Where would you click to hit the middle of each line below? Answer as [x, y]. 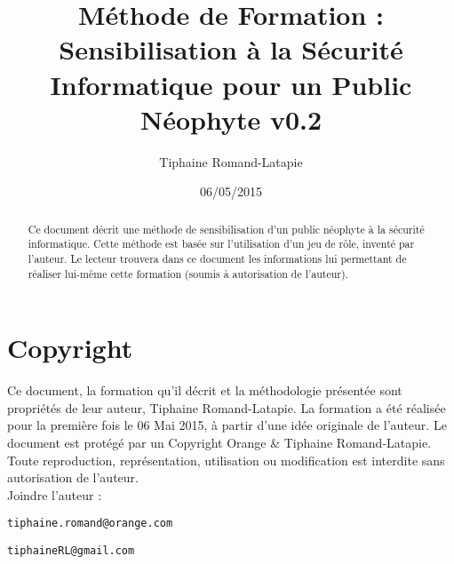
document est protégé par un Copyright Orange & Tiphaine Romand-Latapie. [219, 443]
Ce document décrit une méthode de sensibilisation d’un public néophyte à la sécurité [226, 229]
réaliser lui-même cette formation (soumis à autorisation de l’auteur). [188, 273]
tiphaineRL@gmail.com [71, 551]
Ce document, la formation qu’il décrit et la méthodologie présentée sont [205, 390]
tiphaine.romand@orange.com [90, 524]
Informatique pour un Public [231, 84]
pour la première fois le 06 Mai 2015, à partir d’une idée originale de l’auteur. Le [227, 425]
